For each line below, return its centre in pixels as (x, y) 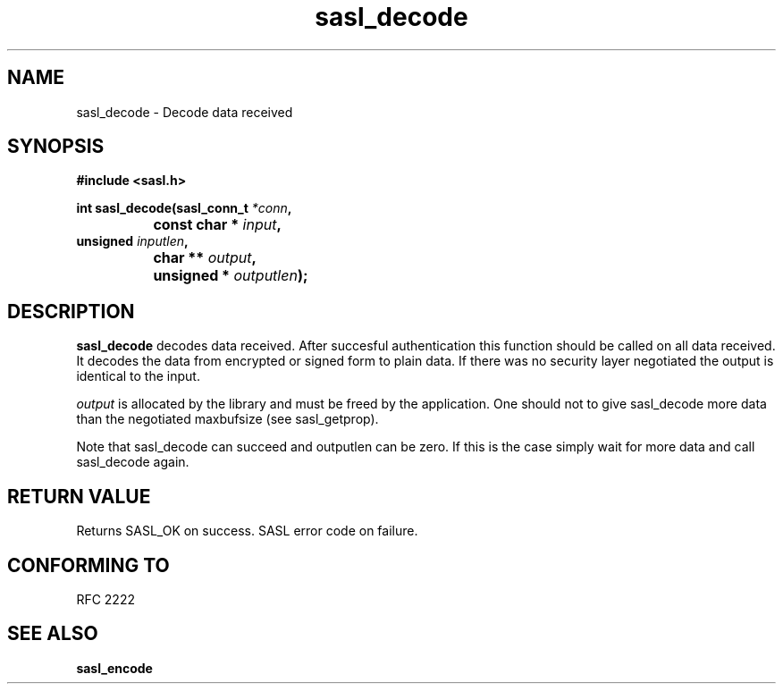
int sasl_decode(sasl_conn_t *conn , (184, 208)
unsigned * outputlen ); (231, 276)
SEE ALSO (53, 634)
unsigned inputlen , (132, 241)
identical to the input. (138, 376)
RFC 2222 (105, 599)
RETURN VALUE (79, 496)
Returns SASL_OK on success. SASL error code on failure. (247, 531)
